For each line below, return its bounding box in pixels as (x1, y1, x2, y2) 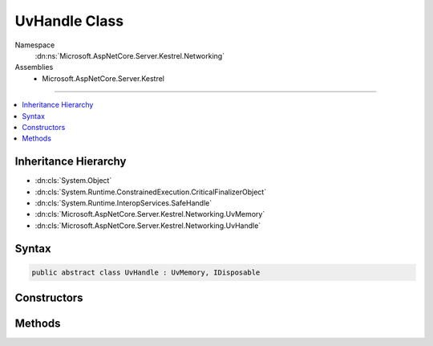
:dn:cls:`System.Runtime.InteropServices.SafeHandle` (34, 197, 212, 208)
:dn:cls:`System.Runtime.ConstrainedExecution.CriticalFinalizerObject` (34, 187, 267, 197)
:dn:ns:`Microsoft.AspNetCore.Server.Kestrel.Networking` (34, 51, 225, 60)
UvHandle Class (14, 12, 124, 30)
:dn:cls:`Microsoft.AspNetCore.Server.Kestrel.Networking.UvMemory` (34, 210, 265, 219)
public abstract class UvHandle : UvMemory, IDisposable (31, 267, 261, 277)
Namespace (14, 40, 55, 50)
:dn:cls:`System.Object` (34, 176, 112, 185)
